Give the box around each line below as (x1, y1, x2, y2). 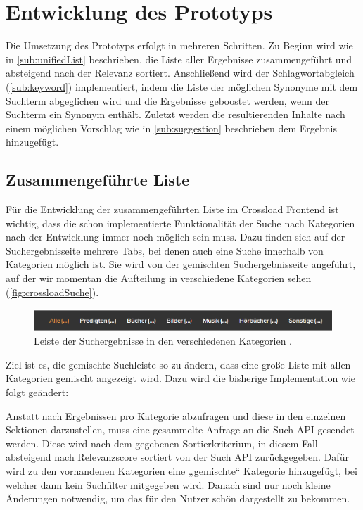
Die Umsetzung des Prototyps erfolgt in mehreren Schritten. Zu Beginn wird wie (6, 38, 353, 53)
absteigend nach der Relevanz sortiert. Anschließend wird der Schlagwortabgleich (6, 65, 355, 80)
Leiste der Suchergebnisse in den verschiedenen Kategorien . (34, 333, 292, 348)
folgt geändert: (6, 384, 69, 399)
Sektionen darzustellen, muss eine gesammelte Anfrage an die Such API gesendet (6, 422, 355, 437)
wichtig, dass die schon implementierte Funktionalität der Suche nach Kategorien (6, 215, 355, 230)
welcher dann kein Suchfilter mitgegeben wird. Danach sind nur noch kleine (6, 477, 331, 492)
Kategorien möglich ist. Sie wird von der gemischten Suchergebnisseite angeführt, (6, 257, 356, 272)
